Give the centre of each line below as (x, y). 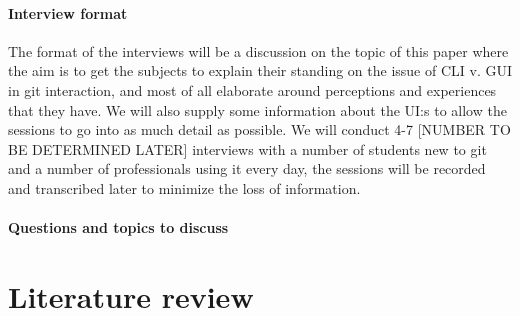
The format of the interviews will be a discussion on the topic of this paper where (258, 50)
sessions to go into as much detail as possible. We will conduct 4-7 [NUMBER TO (259, 129)
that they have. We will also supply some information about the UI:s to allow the (257, 109)
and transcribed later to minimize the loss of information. (184, 187)
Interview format (68, 12)
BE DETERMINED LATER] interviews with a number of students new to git (247, 148)
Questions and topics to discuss (118, 227)
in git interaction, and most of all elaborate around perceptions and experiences (252, 89)
